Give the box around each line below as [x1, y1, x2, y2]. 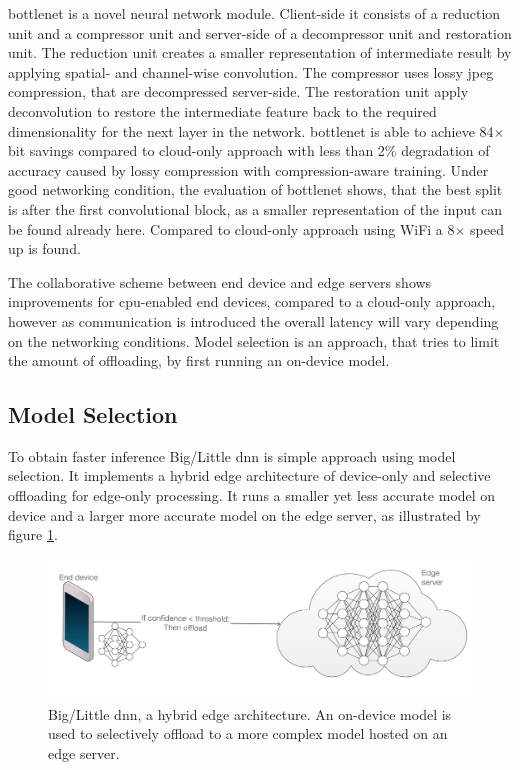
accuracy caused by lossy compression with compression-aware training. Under [8, 159, 489, 180]
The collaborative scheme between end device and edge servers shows [8, 271, 432, 292]
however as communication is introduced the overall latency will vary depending [8, 310, 499, 331]
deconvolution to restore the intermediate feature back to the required [8, 100, 437, 121]
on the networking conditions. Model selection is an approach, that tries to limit [8, 330, 500, 351]
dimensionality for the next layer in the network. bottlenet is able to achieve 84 [8, 120, 494, 141]
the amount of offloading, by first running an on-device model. [8, 350, 390, 371]
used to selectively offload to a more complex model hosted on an [48, 723, 448, 744]
